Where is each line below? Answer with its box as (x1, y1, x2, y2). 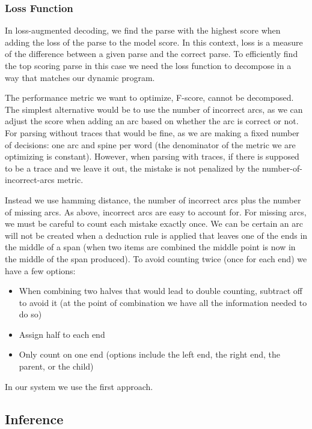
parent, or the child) (19, 360, 94, 373)
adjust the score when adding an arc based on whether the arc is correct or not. (5, 115, 299, 127)
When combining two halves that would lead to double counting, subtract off (19, 284, 302, 297)
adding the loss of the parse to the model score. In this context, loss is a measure (5, 35, 303, 48)
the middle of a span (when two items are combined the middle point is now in (5, 241, 296, 253)
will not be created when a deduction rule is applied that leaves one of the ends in (5, 229, 308, 241)
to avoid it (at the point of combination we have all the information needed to (19, 296, 307, 308)
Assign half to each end (19, 328, 105, 340)
